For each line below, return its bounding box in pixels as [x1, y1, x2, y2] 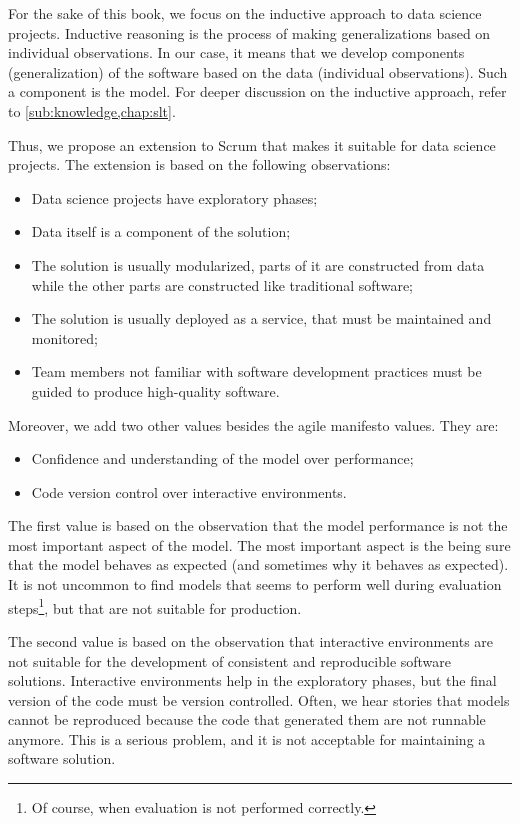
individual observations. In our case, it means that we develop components [8, 42, 465, 63]
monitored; [31, 327, 98, 348]
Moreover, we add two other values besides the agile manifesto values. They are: [8, 414, 499, 435]
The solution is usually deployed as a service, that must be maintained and [31, 308, 492, 329]
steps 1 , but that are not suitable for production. [8, 594, 302, 618]
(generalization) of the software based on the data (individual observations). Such [8, 61, 508, 82]
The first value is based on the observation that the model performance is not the [8, 515, 508, 536]
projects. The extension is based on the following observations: [8, 154, 391, 175]
